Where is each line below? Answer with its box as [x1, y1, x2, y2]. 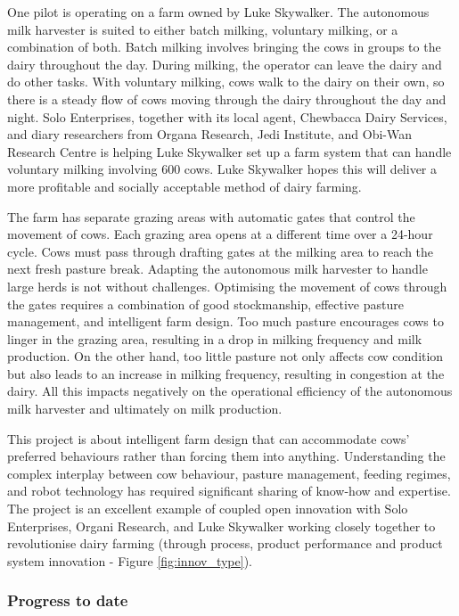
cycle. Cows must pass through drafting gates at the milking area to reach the [7, 242, 434, 260]
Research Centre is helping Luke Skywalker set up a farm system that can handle [7, 142, 452, 160]
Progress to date [7, 589, 128, 612]
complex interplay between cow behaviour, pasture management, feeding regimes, [7, 464, 451, 482]
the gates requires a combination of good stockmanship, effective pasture [7, 294, 404, 313]
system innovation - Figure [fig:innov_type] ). [7, 551, 252, 570]
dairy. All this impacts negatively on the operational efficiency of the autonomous [7, 382, 453, 400]
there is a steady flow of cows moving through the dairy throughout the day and [7, 89, 447, 108]
